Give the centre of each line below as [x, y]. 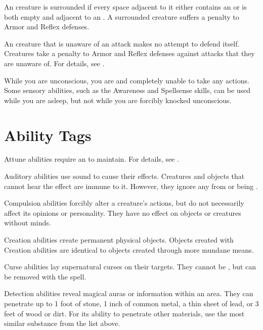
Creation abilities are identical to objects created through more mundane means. [129, 249]
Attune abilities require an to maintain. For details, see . [92, 159]
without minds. [28, 223]
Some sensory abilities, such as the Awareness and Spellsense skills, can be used [127, 90]
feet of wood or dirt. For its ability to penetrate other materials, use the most [124, 313]
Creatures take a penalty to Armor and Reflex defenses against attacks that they [129, 53]
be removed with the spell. [45, 276]
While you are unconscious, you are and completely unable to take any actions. [127, 80]
